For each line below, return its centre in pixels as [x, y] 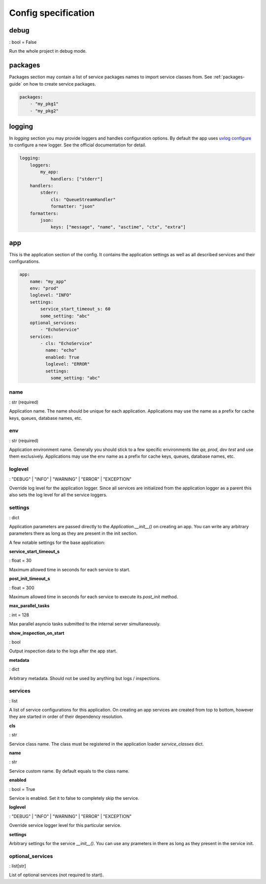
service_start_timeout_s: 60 [75, 309]
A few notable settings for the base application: [57, 543]
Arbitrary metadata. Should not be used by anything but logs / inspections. [85, 678]
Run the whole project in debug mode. [48, 51]
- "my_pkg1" [44, 104]
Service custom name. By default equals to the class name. [69, 771]
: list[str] [18, 866]
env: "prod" [44, 288]
